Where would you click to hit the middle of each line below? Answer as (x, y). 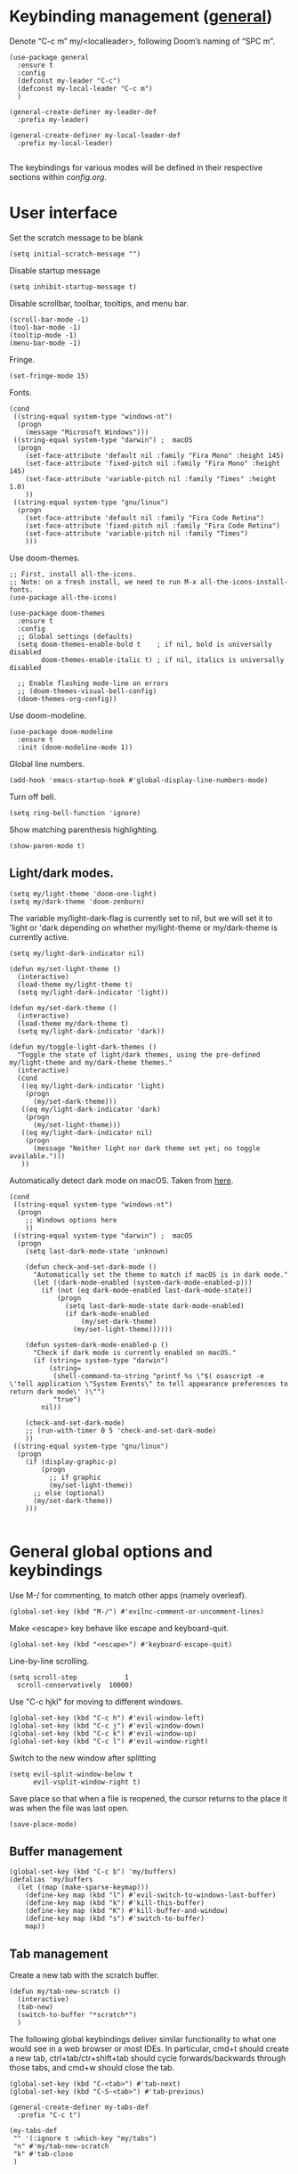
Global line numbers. (47, 764)
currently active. (39, 936)
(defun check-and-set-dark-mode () (91, 1267)
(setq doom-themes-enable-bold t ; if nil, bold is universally (145, 644)
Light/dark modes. (61, 874)
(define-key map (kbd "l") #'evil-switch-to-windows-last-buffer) (151, 1895)
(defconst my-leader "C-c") (69, 81)
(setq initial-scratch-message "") (75, 254)
